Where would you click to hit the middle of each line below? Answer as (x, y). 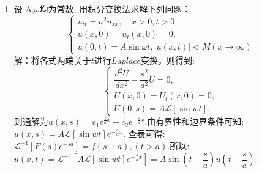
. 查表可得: (144, 134)
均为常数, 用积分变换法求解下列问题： (115, 9)
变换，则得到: (168, 60)
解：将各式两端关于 (52, 60)
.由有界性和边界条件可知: (194, 121)
